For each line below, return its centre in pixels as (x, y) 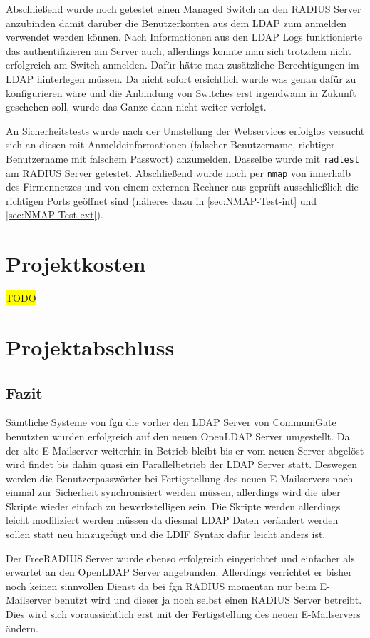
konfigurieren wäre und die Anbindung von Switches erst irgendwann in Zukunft (181, 92)
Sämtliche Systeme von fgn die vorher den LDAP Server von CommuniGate (171, 422)
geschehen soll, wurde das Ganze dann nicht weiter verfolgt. (136, 107)
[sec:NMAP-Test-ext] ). (55, 214)
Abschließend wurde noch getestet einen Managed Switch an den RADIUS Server (184, 9)
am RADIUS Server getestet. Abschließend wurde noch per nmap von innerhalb (178, 172)
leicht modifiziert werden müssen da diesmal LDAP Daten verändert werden (172, 520)
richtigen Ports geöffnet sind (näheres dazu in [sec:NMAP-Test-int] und (161, 200)
